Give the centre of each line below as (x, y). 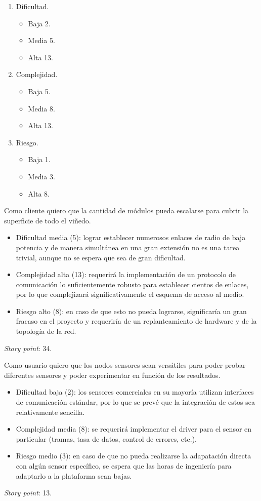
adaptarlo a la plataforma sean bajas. (74, 475)
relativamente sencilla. (50, 412)
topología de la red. (46, 331)
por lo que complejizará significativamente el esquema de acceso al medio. (130, 294)
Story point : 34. (28, 348)
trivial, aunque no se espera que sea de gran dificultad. (101, 257)
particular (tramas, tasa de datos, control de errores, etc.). (106, 438)
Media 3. (41, 176)
